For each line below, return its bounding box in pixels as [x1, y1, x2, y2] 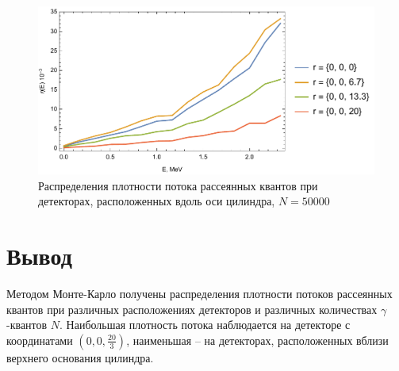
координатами [6, 331, 73, 348]
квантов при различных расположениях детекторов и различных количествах [6, 300, 378, 317]
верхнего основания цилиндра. [6, 349, 154, 365]
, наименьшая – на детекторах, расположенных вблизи [126, 331, 389, 348]
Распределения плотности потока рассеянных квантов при [38, 177, 318, 193]
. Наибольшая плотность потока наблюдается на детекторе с [59, 316, 351, 333]
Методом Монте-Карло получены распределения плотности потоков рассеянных [6, 285, 393, 302]
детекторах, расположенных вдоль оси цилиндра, [38, 193, 275, 209]
